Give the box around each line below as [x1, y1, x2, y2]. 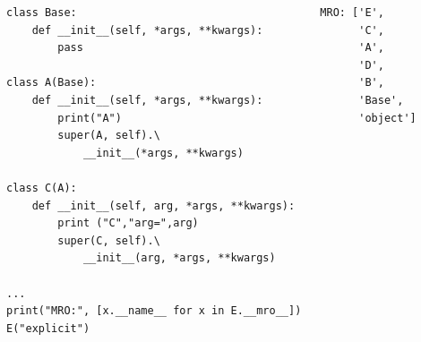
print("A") [57, 111, 122, 124]
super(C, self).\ [57, 234, 160, 247]
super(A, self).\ [57, 129, 160, 142]
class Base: [6, 6, 77, 19]
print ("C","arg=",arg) [57, 217, 199, 230]
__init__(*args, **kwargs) [82, 146, 244, 159]
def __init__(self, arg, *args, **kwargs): [31, 199, 296, 212]
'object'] [358, 111, 417, 124]
